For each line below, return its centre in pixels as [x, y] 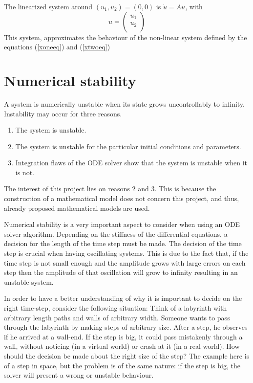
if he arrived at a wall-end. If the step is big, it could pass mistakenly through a [123, 336]
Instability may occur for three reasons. [63, 113]
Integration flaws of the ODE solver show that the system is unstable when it [131, 163]
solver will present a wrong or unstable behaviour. [79, 375]
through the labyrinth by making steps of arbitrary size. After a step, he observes [126, 327]
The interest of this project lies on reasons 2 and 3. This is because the [110, 189]
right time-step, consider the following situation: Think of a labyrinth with [116, 308]
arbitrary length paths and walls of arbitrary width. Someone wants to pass [117, 317]
